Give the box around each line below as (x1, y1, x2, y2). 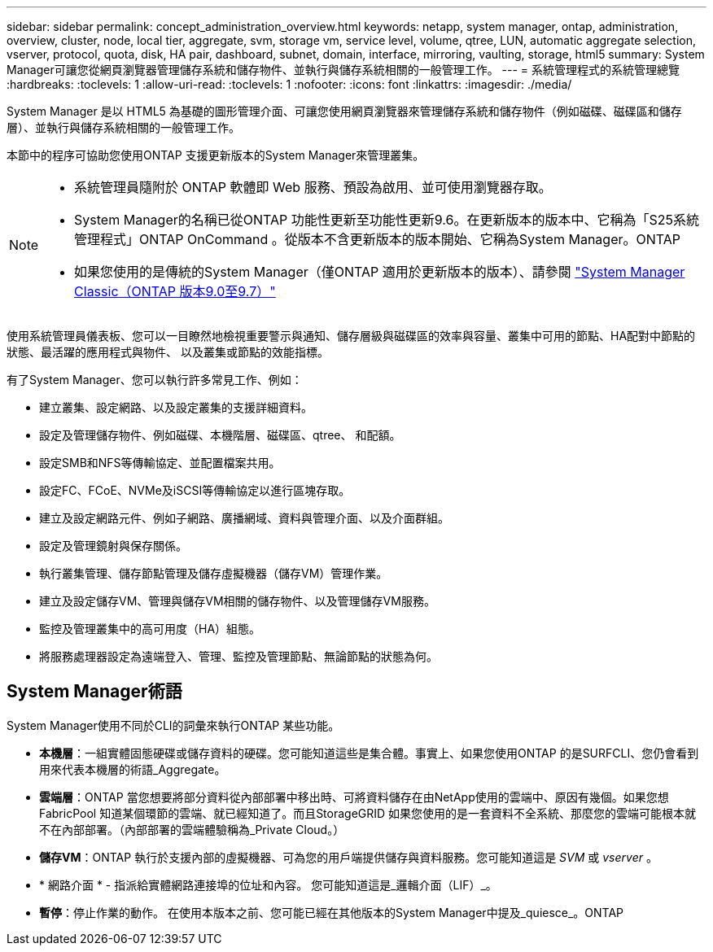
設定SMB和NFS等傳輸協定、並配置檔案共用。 (39, 456, 281, 469)
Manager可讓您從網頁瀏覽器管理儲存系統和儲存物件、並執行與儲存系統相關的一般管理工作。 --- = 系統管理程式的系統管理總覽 (7, 63, 680, 76)
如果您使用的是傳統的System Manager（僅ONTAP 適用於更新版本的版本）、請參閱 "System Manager (74, 264, 685, 280)
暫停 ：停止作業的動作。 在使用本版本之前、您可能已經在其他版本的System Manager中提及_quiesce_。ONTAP (39, 905, 624, 919)
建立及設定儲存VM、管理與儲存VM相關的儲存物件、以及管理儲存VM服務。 (39, 594, 435, 608)
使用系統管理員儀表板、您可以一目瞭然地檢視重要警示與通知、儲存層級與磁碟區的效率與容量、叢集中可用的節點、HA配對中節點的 (7, 329, 696, 343)
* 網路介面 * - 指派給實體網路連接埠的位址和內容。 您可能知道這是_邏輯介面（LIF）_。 (39, 877, 497, 892)
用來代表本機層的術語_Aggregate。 (39, 762, 226, 776)
